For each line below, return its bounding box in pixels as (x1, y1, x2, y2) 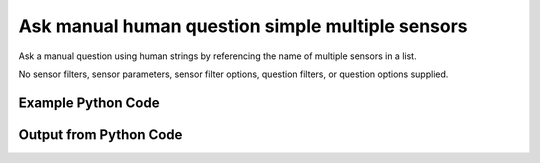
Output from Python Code (18, 126, 183, 143)
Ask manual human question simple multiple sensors (18, 15, 469, 37)
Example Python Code (18, 94, 160, 111)
